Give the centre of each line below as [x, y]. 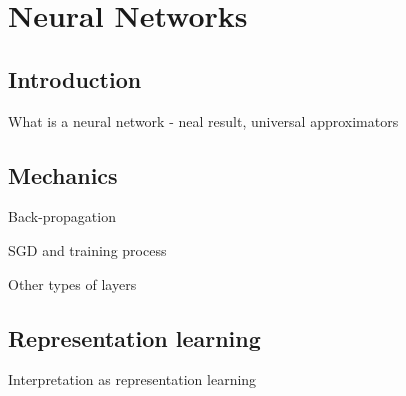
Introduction [75, 78]
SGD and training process [87, 249]
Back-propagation [62, 216]
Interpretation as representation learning [132, 379]
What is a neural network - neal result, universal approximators [203, 120]
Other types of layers [72, 283]
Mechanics [63, 174]
